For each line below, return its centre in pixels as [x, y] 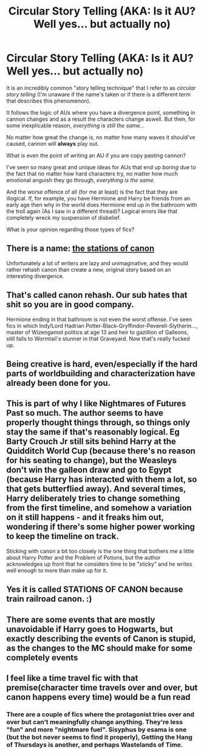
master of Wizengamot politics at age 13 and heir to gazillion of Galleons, [97, 332]
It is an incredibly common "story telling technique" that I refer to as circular [101, 88]
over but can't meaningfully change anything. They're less [95, 722]
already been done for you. [59, 383]
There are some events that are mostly [81, 619]
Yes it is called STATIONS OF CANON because [95, 590]
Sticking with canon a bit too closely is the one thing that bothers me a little [100, 551]
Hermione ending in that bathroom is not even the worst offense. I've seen [99, 319]
